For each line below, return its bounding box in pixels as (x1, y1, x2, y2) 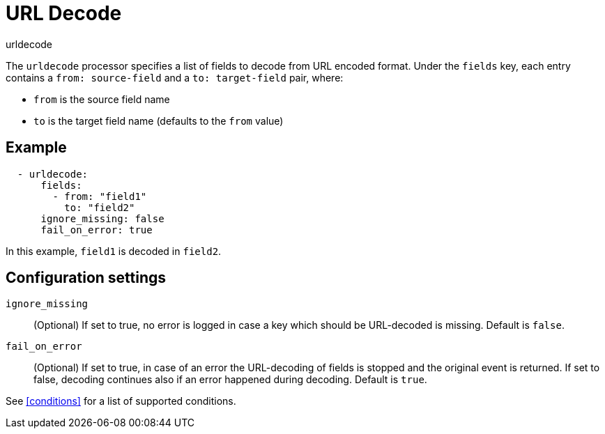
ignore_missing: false (40, 212, 164, 224)
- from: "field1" (52, 190, 147, 202)
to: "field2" (64, 201, 135, 213)
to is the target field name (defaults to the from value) (33, 114, 284, 127)
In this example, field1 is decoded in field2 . (6, 245, 222, 257)
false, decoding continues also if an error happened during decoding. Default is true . (33, 373, 427, 386)
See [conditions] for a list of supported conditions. (6, 395, 236, 408)
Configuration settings (6, 269, 167, 287)
